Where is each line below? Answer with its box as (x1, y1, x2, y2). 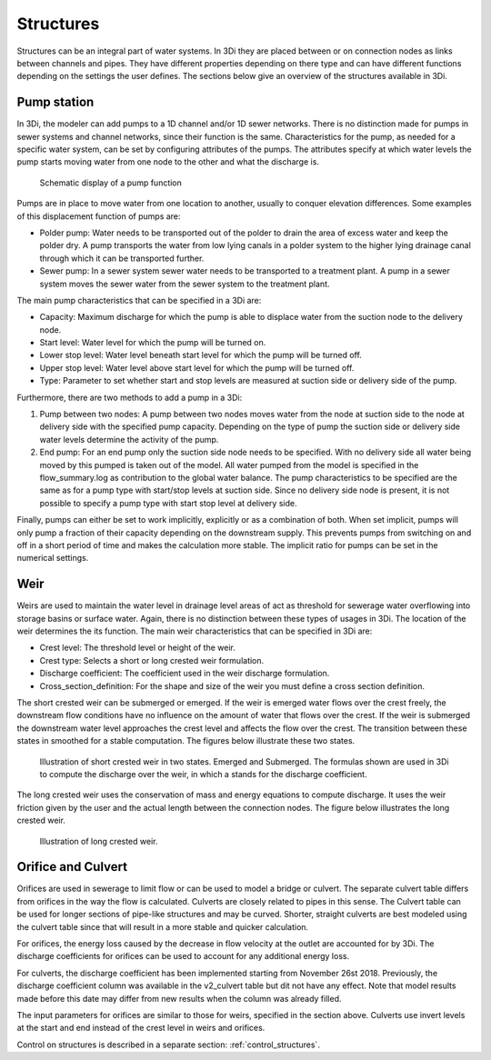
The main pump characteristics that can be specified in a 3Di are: (16, 295, 262, 305)
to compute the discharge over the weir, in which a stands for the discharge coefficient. (39, 768, 367, 779)
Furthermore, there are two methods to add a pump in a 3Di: (16, 392, 243, 403)
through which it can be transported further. (39, 253, 205, 264)
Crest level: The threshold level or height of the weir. (39, 642, 236, 654)
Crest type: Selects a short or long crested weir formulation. (39, 655, 265, 665)
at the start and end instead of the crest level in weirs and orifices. (16, 1023, 266, 1034)
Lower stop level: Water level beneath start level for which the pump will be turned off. (39, 350, 363, 361)
